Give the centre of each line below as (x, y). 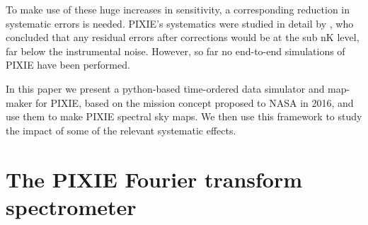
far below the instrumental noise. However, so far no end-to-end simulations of (176, 51)
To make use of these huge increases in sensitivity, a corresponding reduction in (178, 9)
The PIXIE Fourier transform (154, 179)
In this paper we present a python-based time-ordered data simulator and (165, 88)
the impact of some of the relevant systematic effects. (121, 130)
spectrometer (71, 206)
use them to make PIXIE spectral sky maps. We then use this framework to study (184, 116)
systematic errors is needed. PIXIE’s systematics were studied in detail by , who (180, 23)
